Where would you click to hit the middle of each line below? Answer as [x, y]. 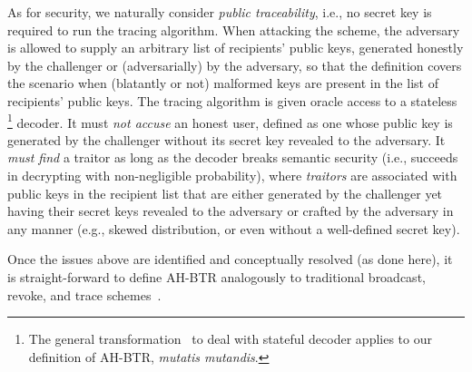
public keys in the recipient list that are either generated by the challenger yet [225, 193]
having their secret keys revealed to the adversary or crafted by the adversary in [231, 211]
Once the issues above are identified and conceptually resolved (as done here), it [230, 259]
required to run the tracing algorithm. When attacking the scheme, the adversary [234, 29]
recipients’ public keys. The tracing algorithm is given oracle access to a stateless [232, 100]
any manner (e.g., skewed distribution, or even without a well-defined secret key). [234, 228]
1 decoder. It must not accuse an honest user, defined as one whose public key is [230, 121]
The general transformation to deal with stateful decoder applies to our [230, 339]
